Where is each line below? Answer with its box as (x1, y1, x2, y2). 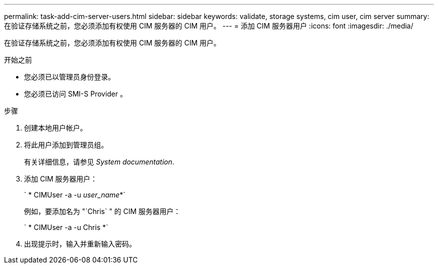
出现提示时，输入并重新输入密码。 (24, 239, 136, 248)
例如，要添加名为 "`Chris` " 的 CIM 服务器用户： (24, 207, 181, 215)
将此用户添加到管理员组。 (24, 140, 108, 149)
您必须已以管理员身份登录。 (24, 72, 115, 81)
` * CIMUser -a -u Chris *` (24, 223, 108, 231)
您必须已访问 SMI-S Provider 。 (24, 89, 127, 98)
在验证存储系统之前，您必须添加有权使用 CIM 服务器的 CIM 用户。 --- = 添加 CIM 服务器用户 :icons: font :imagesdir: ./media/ (4, 21, 413, 30)
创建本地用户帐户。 (24, 123, 87, 132)
